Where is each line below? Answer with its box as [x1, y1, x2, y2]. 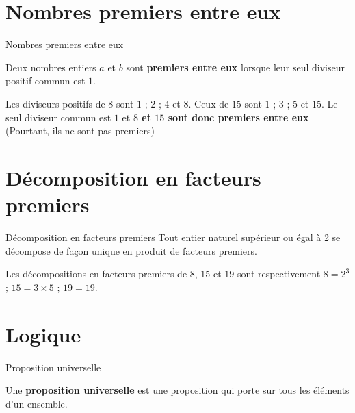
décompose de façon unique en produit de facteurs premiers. [5, 243, 257, 258]
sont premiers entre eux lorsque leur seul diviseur [126, 60, 345, 74]
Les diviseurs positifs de [5, 96, 105, 110]
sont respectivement [237, 266, 321, 281]
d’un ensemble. [5, 396, 68, 410]
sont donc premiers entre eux [168, 110, 309, 124]
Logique [5, 320, 81, 348]
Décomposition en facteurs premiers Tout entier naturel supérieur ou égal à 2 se [5, 230, 341, 244]
